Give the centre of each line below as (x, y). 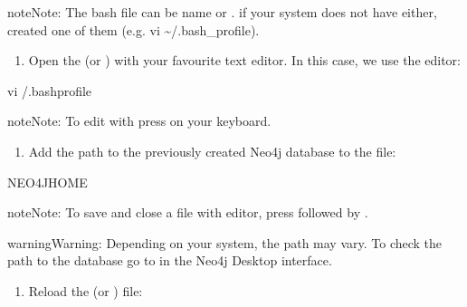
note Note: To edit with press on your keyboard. (139, 121)
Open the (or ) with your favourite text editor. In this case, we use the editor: (244, 60)
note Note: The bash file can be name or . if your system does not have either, (222, 12)
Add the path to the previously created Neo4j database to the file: (212, 151)
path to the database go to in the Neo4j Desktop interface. (170, 260)
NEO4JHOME (48, 182)
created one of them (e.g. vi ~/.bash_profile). (133, 29)
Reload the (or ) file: (86, 290)
